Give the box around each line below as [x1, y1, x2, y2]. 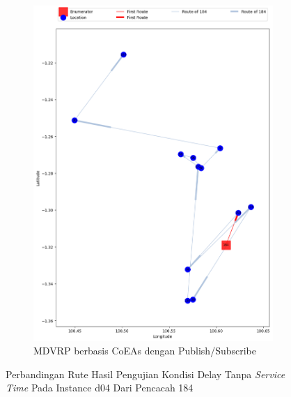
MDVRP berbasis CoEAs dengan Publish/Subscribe [33, 343, 256, 358]
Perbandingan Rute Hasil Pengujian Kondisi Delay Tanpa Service [6, 366, 285, 381]
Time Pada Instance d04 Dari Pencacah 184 [6, 380, 194, 395]
